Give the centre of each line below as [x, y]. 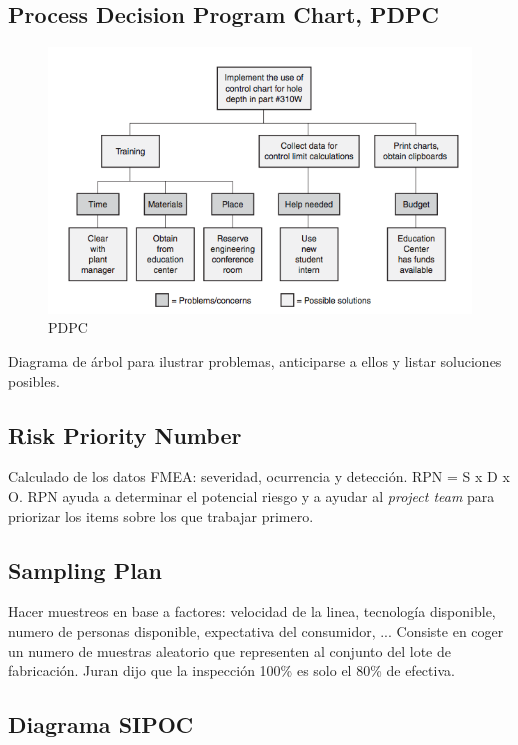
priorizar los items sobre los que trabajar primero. [161, 515]
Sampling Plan [85, 569]
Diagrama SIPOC [101, 724]
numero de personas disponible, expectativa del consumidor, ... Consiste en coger [256, 631]
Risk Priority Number [125, 434]
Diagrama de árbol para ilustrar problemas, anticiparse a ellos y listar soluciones [255, 361]
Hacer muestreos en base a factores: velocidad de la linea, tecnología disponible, [252, 611]
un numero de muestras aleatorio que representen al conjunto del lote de [229, 650]
